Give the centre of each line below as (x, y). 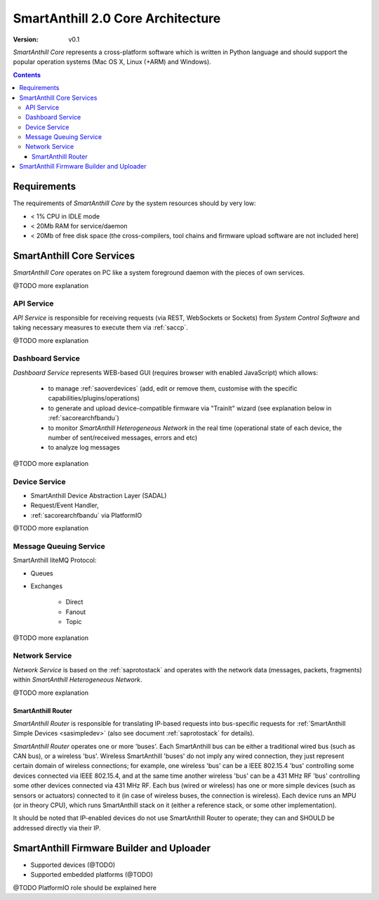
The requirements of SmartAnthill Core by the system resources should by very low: (134, 203)
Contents (27, 74)
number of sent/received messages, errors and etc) (123, 438)
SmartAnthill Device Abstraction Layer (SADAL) (99, 495)
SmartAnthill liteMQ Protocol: (55, 560)
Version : (26, 39)
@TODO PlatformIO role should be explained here (85, 887)
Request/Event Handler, (65, 505)
